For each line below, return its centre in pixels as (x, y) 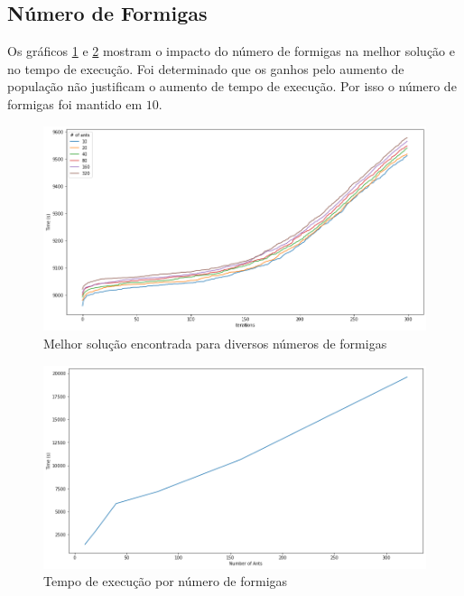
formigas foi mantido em (75, 103)
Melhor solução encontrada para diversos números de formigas (215, 344)
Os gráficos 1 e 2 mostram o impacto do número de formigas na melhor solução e (231, 51)
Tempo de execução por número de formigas (166, 581)
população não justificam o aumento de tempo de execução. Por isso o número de (232, 86)
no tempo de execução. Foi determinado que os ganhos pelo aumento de (206, 68)
